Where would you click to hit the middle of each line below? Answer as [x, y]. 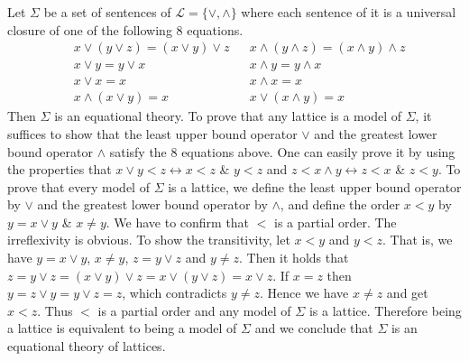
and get [407, 293]
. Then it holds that [294, 258]
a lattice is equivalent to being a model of [122, 328]
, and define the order [340, 204]
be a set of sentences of [107, 12]
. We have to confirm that [178, 222]
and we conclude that [314, 328]
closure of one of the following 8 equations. [125, 29]
